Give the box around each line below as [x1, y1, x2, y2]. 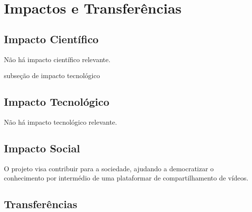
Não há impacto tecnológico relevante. [4, 116, 117, 127]
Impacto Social [4, 140, 80, 155]
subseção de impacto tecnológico [4, 70, 100, 81]
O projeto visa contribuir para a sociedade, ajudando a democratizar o [4, 163, 214, 173]
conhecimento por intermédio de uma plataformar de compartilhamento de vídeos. [4, 173, 249, 183]
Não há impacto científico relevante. [4, 54, 111, 64]
